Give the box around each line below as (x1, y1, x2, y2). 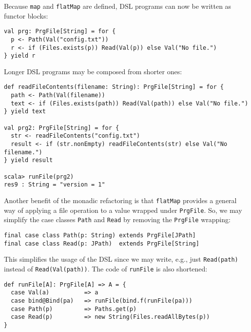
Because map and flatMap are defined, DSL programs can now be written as (4, 1, 232, 11)
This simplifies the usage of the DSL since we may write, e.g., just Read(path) (4, 254, 238, 264)
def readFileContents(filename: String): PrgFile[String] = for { (4, 83, 224, 91)
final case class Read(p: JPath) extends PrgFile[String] (4, 240, 199, 247)
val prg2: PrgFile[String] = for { (4, 124, 119, 131)
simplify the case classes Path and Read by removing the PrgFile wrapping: (4, 214, 231, 225)
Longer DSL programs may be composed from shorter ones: (4, 66, 182, 76)
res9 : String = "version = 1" (4, 181, 105, 188)
